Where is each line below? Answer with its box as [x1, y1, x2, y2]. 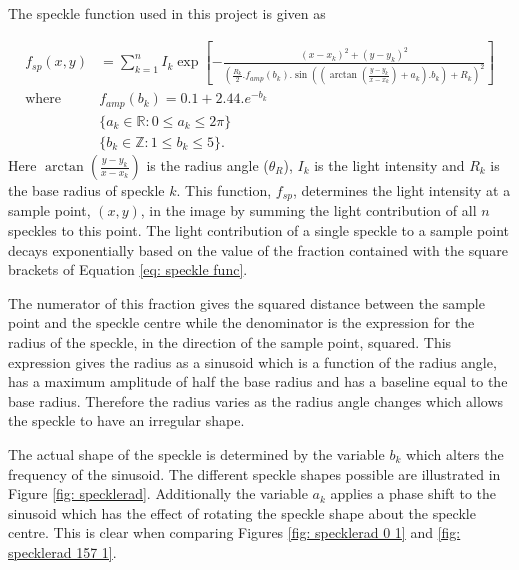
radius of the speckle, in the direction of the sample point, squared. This [8, 332, 452, 353]
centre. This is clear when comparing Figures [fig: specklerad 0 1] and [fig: [8, 522, 461, 543]
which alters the [405, 443, 504, 464]
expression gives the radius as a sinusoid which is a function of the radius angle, [8, 351, 497, 372]
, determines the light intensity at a [293, 180, 511, 200]
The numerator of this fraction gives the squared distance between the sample [8, 292, 485, 313]
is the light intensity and [314, 155, 465, 175]
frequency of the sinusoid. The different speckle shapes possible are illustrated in [8, 463, 501, 484]
